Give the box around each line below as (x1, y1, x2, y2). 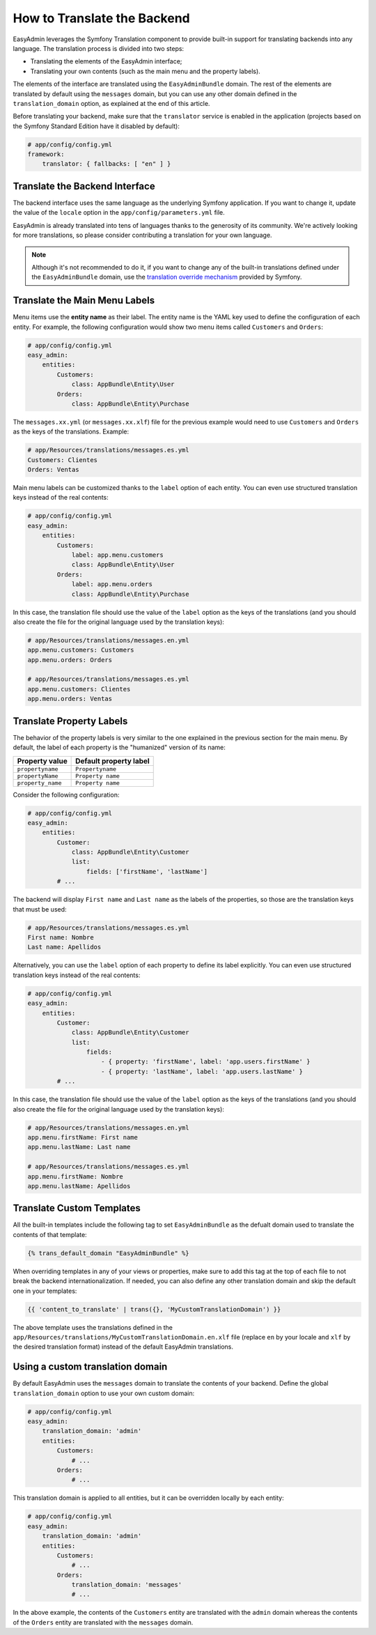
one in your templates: (13, 1287, 77, 1295)
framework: (27, 151, 65, 158)
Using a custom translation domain (13, 1361, 168, 1373)
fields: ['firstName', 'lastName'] (86, 868, 208, 875)
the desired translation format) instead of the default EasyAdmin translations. (13, 1342, 233, 1351)
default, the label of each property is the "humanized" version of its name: (13, 743, 226, 752)
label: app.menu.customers (71, 551, 164, 559)
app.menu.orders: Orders (27, 656, 113, 663)
